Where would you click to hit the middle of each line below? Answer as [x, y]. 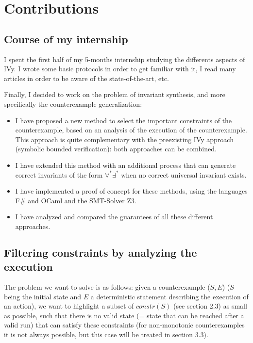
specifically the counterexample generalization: [73, 104]
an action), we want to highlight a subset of [69, 306]
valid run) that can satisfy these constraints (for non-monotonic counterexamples [124, 325]
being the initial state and [43, 296]
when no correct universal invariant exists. [184, 174]
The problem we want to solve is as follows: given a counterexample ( [107, 287]
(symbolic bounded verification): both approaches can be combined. [116, 149]
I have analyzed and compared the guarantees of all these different [114, 217]
